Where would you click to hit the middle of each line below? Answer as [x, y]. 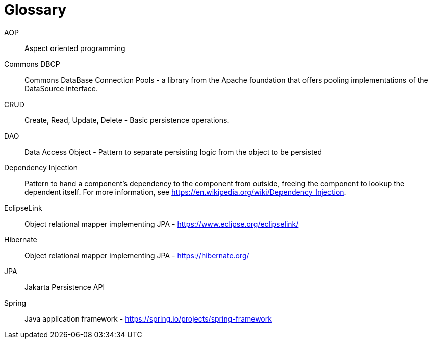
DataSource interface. [61, 88]
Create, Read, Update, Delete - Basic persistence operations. [127, 120]
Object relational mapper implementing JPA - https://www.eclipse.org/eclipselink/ [162, 224]
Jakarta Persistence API [65, 287]
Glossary [35, 10]
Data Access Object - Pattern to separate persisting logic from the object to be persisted [173, 152]
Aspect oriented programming [75, 48]
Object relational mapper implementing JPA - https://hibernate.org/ [137, 255]
